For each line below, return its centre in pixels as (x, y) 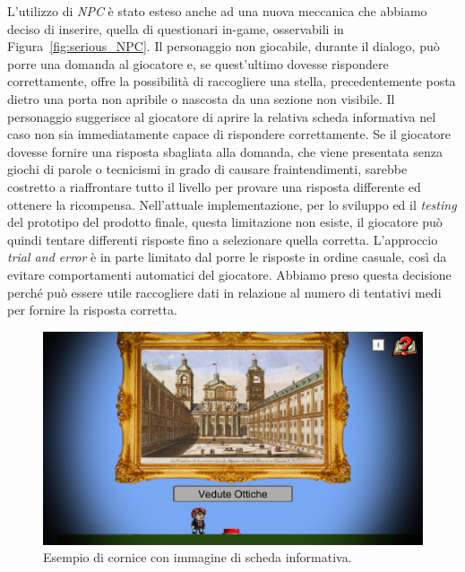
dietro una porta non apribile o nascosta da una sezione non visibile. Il (201, 98)
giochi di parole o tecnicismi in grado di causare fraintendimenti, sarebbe (207, 169)
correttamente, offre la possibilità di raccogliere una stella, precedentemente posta (232, 81)
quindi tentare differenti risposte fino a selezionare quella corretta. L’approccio (223, 239)
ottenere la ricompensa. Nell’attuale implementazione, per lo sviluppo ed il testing (232, 204)
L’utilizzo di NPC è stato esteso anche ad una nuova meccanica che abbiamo (217, 11)
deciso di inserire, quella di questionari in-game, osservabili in (176, 28)
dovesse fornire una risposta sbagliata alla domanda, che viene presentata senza (225, 151)
